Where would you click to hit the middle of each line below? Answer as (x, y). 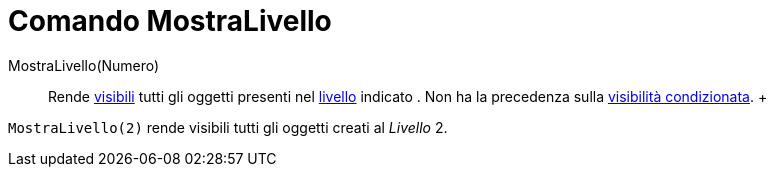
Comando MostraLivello (170, 21)
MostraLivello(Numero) (84, 65)
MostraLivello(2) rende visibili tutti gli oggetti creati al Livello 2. (228, 127)
